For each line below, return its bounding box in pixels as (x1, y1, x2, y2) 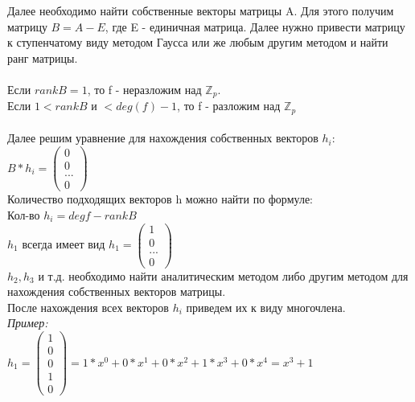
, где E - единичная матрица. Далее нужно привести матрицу (105, 18, 405, 35)
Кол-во (7, 206, 40, 223)
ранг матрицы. (7, 49, 78, 66)
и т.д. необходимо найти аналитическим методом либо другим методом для (38, 267, 409, 284)
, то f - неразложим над (87, 80, 202, 97)
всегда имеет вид (22, 236, 105, 252)
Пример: (7, 314, 48, 331)
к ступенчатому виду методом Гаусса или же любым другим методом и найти (7, 34, 388, 51)
